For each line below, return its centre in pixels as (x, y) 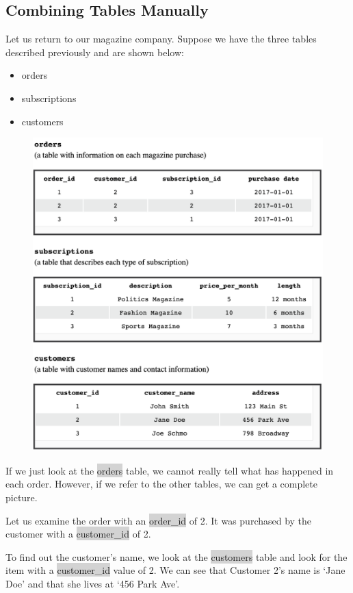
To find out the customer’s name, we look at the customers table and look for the (176, 556)
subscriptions (49, 98)
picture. (22, 497)
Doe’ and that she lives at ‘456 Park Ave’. (93, 583)
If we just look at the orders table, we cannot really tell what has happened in (170, 470)
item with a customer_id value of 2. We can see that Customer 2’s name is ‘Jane (175, 570)
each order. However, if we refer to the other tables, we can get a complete (161, 484)
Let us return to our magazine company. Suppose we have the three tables (161, 39)
